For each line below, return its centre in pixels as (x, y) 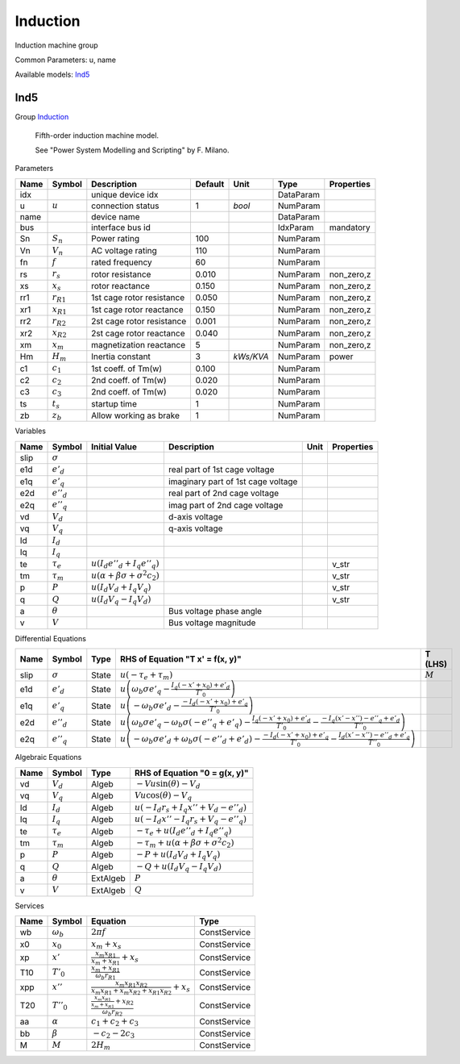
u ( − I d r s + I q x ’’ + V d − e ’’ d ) (191, 808)
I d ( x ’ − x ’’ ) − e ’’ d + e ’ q (375, 736)
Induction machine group (56, 45)
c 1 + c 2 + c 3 (115, 1022)
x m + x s (107, 945)
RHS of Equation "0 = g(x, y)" (191, 773)
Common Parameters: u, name (66, 60)
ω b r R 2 (112, 1012)
